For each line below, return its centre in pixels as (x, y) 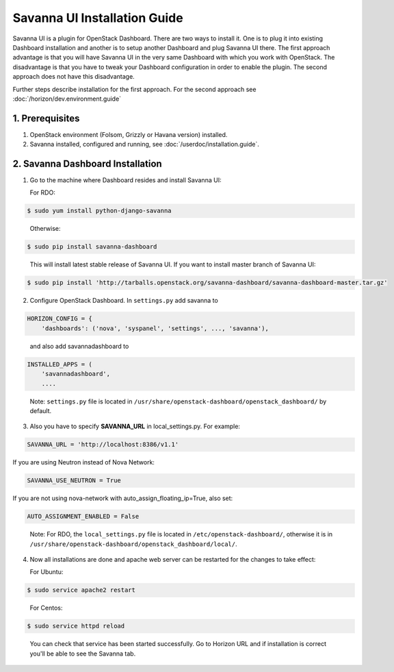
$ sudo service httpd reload (76, 626)
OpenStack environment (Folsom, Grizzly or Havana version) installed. (129, 134)
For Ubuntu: (47, 572)
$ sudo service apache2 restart (81, 590)
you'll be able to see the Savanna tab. (83, 654)
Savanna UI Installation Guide (98, 18)
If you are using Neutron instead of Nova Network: (84, 462)
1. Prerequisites (46, 118)
